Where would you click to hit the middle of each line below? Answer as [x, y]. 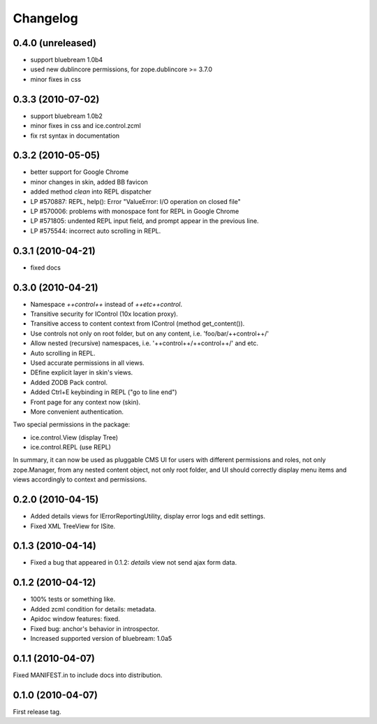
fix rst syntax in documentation [75, 136]
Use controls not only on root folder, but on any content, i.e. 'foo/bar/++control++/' [149, 333]
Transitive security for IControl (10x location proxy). [104, 314]
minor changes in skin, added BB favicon [89, 182]
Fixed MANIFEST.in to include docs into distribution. [88, 675]
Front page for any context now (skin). [86, 402]
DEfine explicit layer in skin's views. [82, 372]
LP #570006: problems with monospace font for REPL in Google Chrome [135, 211]
